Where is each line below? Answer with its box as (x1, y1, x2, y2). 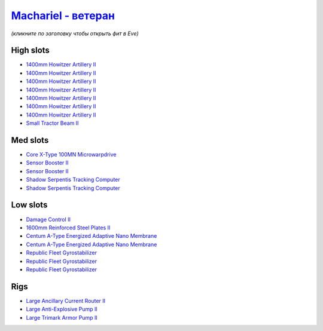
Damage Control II (26, 216, 71, 223)
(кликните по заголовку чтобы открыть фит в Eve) (11, 30, 139, 37)
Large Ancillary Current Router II (26, 297, 106, 304)
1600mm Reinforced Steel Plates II (26, 224, 111, 231)
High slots (11, 45, 50, 56)
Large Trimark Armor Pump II (26, 314, 98, 321)
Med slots (11, 135, 49, 145)
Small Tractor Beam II (26, 119, 79, 127)
